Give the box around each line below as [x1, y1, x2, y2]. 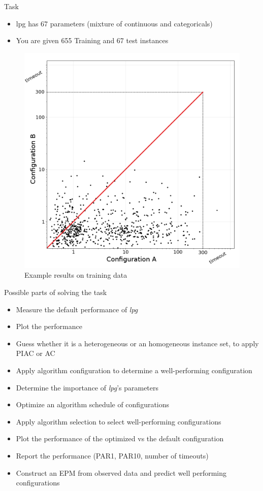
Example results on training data [24, 270, 127, 280]
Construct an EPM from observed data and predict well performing [16, 467, 226, 478]
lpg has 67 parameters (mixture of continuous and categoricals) [16, 18, 213, 28]
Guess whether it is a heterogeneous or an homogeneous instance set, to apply [16, 338, 259, 348]
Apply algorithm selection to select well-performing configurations [16, 416, 221, 427]
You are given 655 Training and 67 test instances [16, 35, 169, 46]
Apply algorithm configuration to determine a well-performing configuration [16, 365, 252, 375]
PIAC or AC [16, 348, 55, 358]
